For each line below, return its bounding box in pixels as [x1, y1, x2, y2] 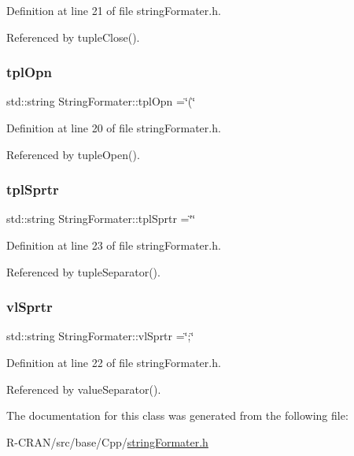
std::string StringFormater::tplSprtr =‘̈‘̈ [6, 210, 196, 227]
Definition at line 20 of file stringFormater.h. [6, 120, 221, 135]
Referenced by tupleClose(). [6, 28, 140, 45]
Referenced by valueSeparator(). [6, 380, 161, 397]
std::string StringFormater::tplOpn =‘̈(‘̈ [6, 93, 196, 109]
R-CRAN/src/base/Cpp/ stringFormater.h [6, 433, 208, 450]
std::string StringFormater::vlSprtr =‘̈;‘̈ [6, 328, 194, 344]
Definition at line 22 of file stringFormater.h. [6, 354, 221, 370]
